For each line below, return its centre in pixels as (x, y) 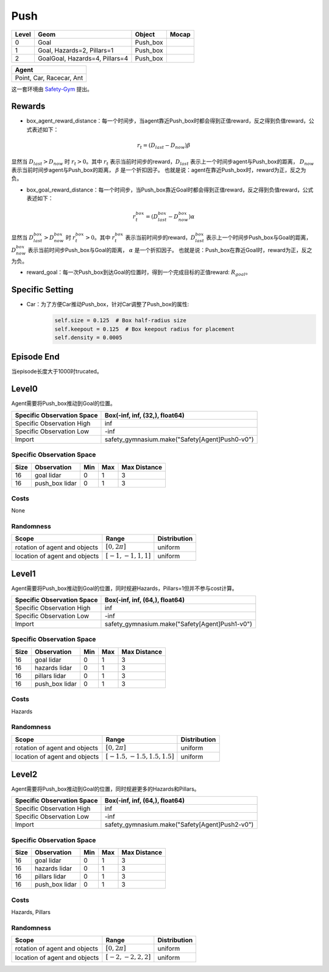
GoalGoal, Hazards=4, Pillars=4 (83, 58)
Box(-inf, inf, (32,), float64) (145, 415)
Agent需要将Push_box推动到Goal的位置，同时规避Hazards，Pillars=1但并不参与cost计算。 (124, 588)
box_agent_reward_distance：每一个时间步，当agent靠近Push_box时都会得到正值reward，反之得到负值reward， (168, 121)
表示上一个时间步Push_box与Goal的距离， (259, 237)
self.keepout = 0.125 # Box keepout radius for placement (144, 329)
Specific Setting (42, 290)
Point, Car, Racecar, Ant (49, 77)
